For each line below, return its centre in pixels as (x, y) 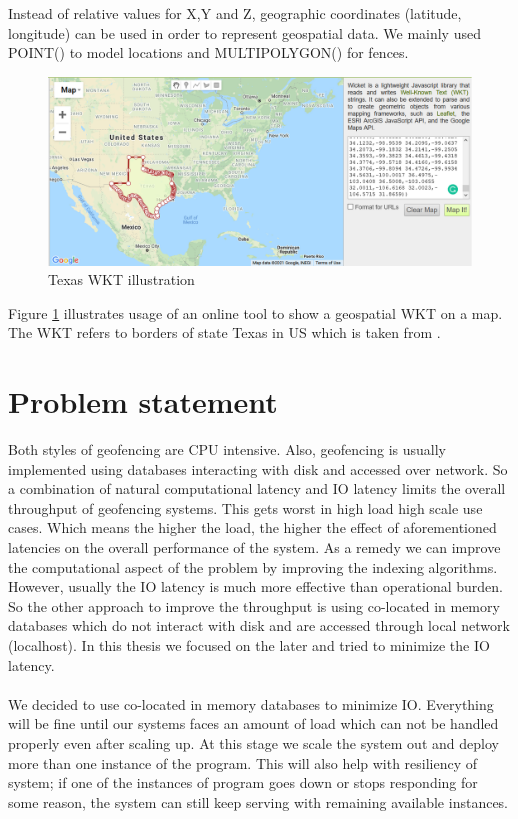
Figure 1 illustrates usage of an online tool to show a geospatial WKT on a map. (255, 312)
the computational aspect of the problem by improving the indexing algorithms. (253, 566)
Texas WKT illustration (121, 279)
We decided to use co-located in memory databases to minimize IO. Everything (251, 703)
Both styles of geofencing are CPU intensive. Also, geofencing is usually (227, 449)
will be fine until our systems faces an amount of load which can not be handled (253, 723)
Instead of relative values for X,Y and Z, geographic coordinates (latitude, (235, 13)
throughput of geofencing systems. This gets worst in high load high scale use (245, 507)
